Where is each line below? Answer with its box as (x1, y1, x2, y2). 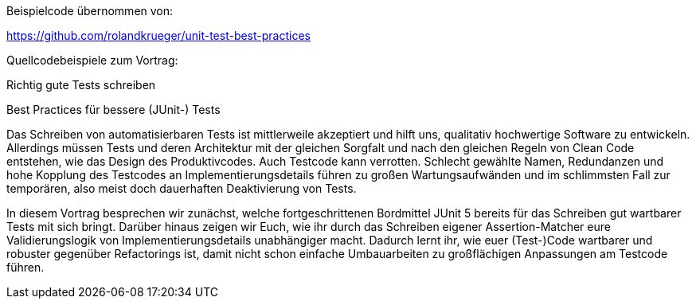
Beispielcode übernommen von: (6, 4, 174, 18)
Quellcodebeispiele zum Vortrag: (6, 53, 178, 67)
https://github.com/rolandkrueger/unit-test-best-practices (6, 29, 311, 42)
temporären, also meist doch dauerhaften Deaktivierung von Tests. (6, 182, 357, 195)
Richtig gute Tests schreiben (6, 78, 156, 92)
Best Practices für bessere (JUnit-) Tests (6, 103, 221, 116)
